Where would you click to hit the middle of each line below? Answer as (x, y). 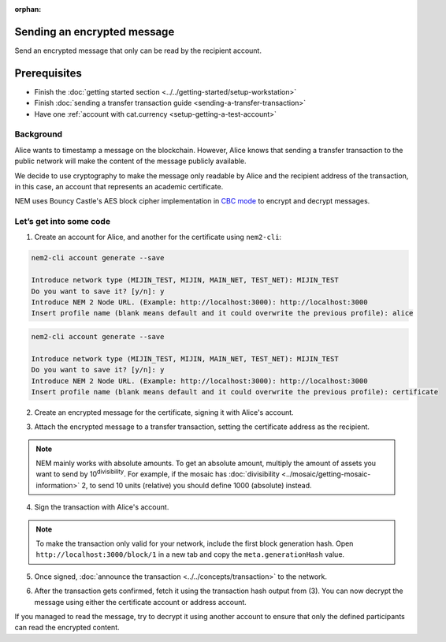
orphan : (28, 9)
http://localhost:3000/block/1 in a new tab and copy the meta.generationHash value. (190, 554)
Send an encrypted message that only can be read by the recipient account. (138, 50)
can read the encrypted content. (67, 628)
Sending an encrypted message (95, 32)
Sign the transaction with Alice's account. (102, 507)
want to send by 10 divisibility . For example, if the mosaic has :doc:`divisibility (158, 473)
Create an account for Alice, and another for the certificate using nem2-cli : (158, 237)
